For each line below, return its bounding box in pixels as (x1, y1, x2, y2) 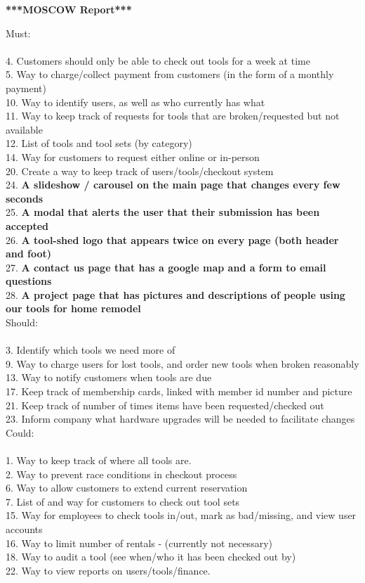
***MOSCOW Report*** (6, 2, 132, 16)
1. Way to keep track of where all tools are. (6, 453, 192, 467)
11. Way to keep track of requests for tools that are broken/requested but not (6, 108, 340, 123)
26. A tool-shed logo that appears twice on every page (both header (6, 232, 339, 247)
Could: (6, 425, 34, 440)
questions (6, 274, 52, 288)
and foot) (6, 246, 52, 261)
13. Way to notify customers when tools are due (6, 370, 212, 385)
